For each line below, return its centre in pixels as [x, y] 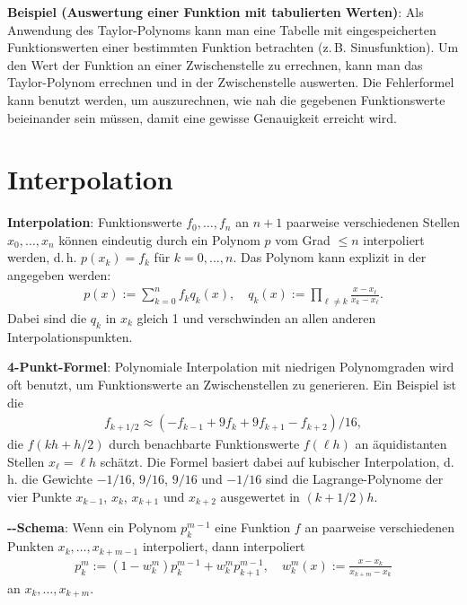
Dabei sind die [47, 317]
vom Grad [303, 239]
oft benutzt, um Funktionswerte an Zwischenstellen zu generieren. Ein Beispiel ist [232, 384]
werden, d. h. [42, 257]
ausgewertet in [260, 496]
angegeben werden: [59, 275]
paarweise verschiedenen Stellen [373, 222]
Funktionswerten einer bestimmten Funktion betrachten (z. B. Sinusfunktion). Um [233, 47]
